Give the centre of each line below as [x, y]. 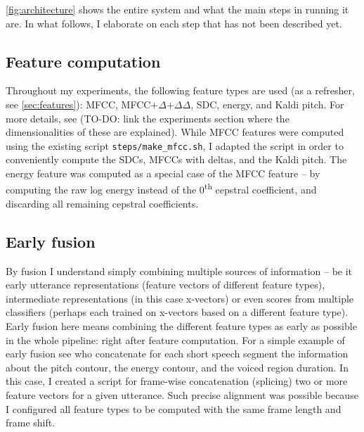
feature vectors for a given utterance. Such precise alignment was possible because [182, 395]
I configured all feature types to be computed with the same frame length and [174, 408]
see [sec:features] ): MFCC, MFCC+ [82, 104]
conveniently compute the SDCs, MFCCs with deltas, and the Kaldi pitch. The [176, 159]
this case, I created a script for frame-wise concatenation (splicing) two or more [177, 381]
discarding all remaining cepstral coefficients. [102, 203]
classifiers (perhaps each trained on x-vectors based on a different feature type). [177, 312]
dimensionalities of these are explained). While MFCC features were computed [175, 132]
